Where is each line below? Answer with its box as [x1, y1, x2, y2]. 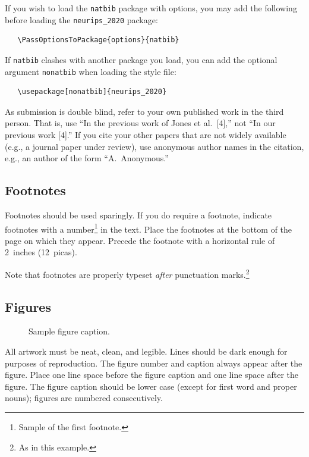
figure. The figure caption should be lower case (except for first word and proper [5, 380, 297, 392]
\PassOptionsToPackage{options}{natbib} [17, 36, 179, 45]
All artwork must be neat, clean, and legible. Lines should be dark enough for [5, 345, 288, 358]
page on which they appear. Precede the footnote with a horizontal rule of [5, 234, 275, 246]
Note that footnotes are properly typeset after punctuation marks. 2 [5, 267, 250, 280]
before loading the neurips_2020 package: [5, 13, 158, 26]
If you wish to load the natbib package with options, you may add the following [5, 2, 297, 14]
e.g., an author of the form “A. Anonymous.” [5, 152, 169, 164]
